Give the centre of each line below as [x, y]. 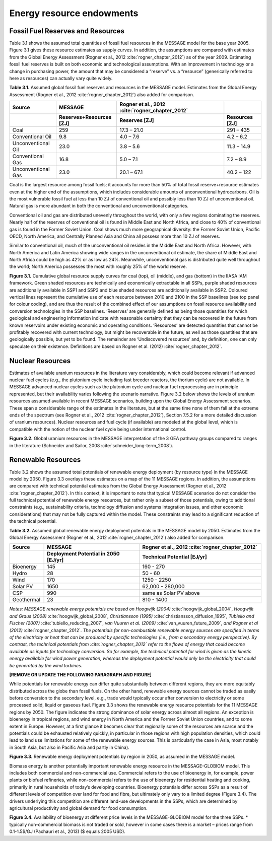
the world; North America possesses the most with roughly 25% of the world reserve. [98, 266]
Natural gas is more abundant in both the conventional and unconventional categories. [99, 206]
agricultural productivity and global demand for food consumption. [79, 808]
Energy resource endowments [74, 13]
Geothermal [26, 600]
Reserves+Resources [85, 117]
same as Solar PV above [171, 593]
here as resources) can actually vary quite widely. [61, 79]
